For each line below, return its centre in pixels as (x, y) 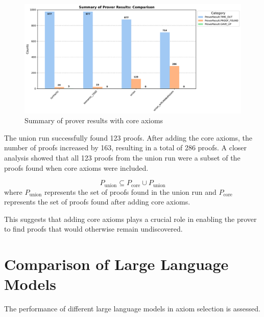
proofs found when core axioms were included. (76, 167)
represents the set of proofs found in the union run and (130, 191)
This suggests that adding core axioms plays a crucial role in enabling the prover (130, 219)
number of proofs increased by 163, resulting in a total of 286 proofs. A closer (126, 148)
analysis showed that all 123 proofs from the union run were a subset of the (122, 158)
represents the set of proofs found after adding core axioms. (97, 202)
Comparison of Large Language (116, 264)
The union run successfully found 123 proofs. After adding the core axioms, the (128, 137)
